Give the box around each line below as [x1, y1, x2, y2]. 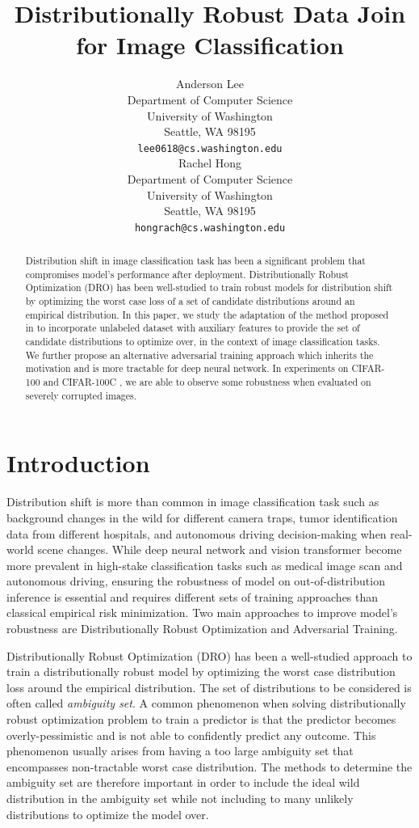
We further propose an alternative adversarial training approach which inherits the [25, 348, 374, 361]
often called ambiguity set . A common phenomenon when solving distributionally [6, 695, 406, 712]
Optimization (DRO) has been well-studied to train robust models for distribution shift [25, 281, 393, 294]
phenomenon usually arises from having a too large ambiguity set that [6, 742, 354, 759]
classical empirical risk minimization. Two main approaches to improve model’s [6, 604, 398, 621]
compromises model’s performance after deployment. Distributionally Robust [25, 267, 349, 281]
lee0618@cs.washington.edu [137, 142, 283, 154]
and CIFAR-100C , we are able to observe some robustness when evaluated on [43, 375, 371, 389]
